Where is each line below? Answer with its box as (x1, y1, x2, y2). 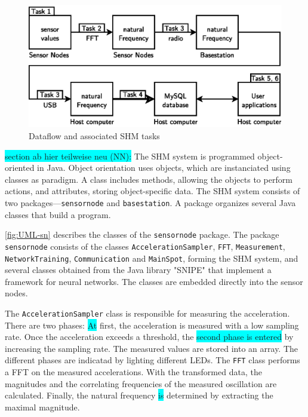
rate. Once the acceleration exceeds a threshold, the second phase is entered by (5, 330, 294, 343)
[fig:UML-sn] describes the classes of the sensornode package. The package (5, 228, 279, 241)
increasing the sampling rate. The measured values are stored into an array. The (5, 342, 298, 354)
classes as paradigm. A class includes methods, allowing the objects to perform (5, 173, 292, 185)
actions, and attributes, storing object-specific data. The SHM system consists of (5, 185, 300, 197)
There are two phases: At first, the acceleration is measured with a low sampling (5, 318, 299, 331)
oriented (5, 161, 35, 174)
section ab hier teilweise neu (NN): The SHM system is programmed (5, 149, 255, 162)
